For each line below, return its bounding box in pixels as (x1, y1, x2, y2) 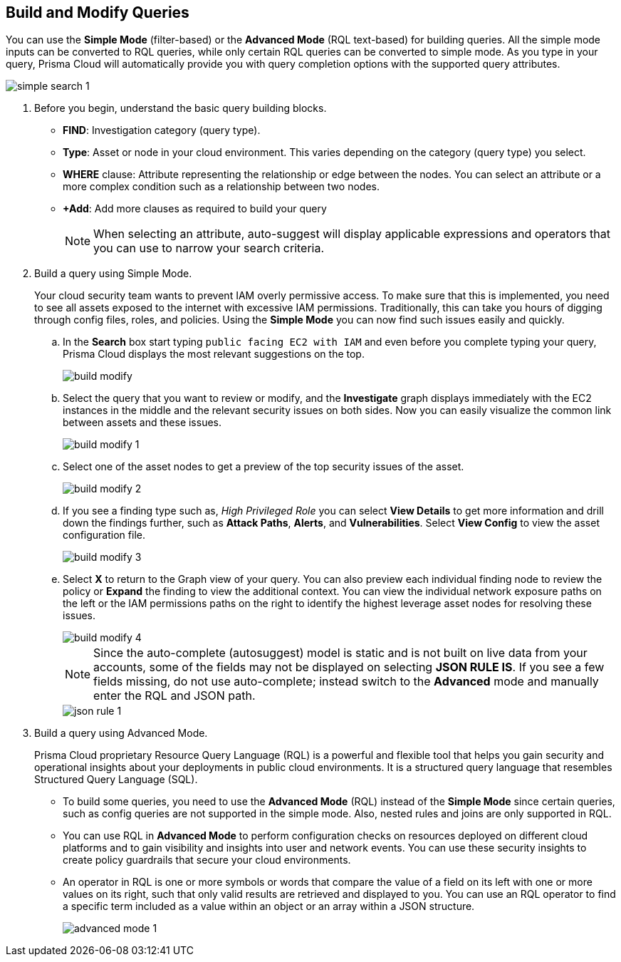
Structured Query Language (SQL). (34, 773, 198, 786)
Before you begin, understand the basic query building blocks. (34, 102, 327, 115)
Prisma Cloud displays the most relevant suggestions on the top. (63, 348, 365, 361)
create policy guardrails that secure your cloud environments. (63, 854, 351, 867)
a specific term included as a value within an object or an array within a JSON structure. (63, 900, 475, 913)
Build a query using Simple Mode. (34, 267, 192, 280)
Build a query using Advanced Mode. (34, 727, 208, 740)
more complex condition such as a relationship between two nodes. (63, 180, 380, 193)
